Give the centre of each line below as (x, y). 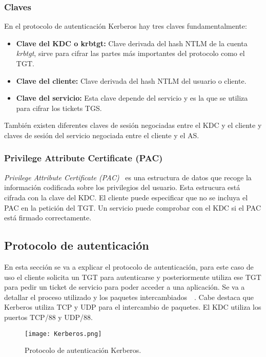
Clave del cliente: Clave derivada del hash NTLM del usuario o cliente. (131, 80)
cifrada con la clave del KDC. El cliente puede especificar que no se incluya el (126, 197)
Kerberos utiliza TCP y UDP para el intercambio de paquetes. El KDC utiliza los (133, 307)
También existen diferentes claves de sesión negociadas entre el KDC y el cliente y (133, 125)
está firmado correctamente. (48, 218)
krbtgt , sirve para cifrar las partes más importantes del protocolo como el (130, 53)
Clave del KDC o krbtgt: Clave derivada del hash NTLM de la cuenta (132, 43)
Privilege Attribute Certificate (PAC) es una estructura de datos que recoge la (128, 177)
